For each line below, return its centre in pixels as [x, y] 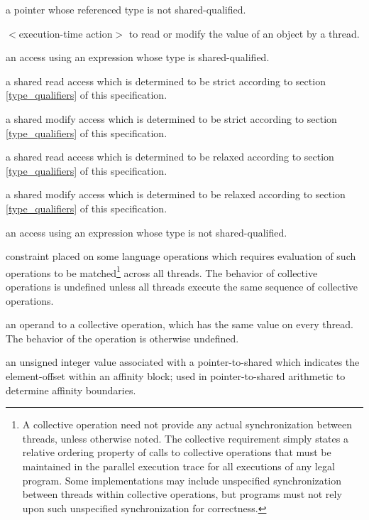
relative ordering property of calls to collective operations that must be [177, 452]
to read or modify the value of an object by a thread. [244, 33]
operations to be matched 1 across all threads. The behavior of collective [162, 271]
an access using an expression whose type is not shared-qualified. [147, 232]
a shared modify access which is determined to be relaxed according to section [176, 194]
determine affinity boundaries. [71, 390]
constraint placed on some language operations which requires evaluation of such [181, 256]
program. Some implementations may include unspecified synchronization [182, 480]
